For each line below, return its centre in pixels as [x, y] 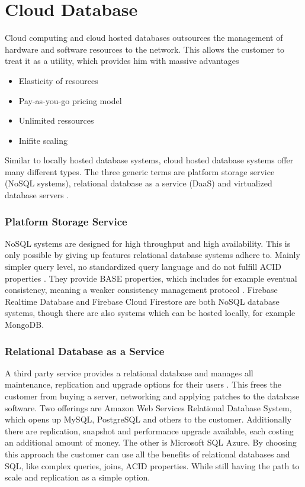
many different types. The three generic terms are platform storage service [140, 171]
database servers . [37, 195]
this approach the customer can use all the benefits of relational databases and [147, 454]
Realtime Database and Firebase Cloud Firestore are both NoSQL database [142, 301]
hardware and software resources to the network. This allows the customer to [145, 49]
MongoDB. [25, 325]
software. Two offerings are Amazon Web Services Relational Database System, [148, 407]
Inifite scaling [43, 140]
